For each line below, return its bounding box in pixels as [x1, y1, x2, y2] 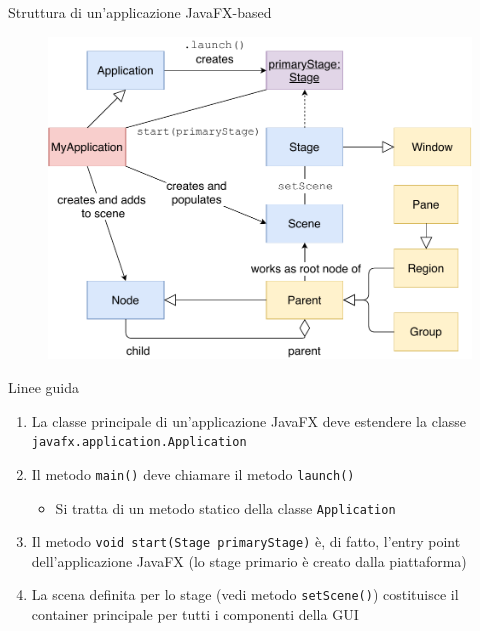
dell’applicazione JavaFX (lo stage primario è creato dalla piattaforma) [31, 550, 467, 571]
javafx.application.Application [31, 435, 247, 450]
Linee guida [8, 377, 79, 398]
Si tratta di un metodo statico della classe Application [55, 497, 396, 518]
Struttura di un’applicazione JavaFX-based [8, 2, 272, 22]
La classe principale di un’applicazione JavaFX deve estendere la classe [31, 410, 467, 431]
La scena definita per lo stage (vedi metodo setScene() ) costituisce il [31, 584, 459, 605]
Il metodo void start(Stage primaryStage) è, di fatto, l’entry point [31, 531, 461, 552]
